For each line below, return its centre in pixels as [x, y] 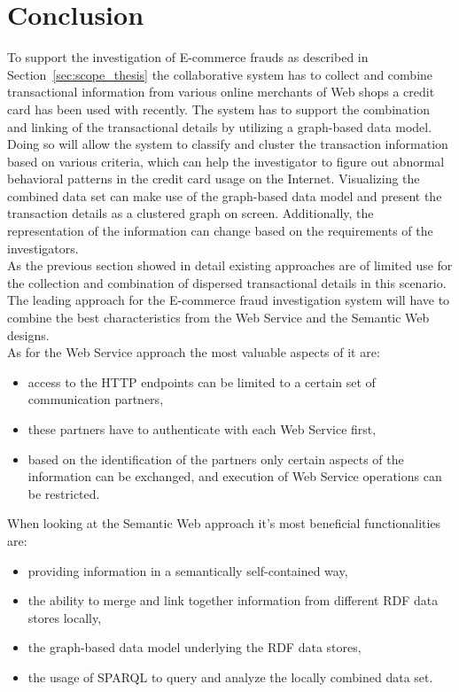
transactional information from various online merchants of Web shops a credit [221, 92]
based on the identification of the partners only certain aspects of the [216, 459]
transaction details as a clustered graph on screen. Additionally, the [191, 213]
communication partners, [96, 399]
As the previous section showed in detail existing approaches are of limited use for [230, 265]
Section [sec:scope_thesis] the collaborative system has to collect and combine [220, 74]
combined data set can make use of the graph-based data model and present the [225, 195]
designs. [28, 334]
